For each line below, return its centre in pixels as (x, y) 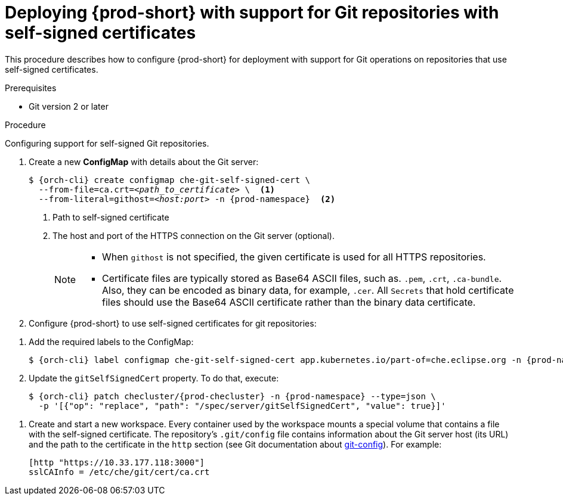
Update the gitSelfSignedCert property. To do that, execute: (154, 378)
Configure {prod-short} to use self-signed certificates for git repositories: (173, 323)
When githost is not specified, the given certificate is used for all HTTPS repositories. (294, 257)
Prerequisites (31, 88)
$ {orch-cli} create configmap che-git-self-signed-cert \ (170, 180)
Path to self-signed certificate (111, 217)
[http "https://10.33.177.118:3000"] (117, 462)
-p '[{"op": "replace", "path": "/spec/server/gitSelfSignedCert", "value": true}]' (242, 406)
